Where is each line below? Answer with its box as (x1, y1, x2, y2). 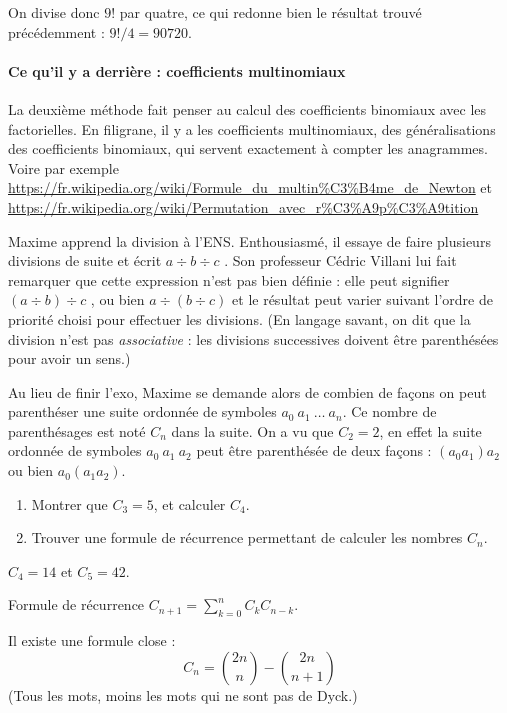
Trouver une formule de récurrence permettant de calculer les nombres (31, 527, 463, 548)
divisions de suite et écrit (8, 250, 162, 271)
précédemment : (8, 21, 105, 42)
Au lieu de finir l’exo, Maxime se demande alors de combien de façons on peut (8, 381, 487, 402)
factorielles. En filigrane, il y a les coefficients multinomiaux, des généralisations (8, 118, 496, 139)
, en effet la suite (379, 420, 482, 441)
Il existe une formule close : (8, 630, 176, 651)
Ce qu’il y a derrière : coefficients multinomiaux (8, 60, 346, 81)
